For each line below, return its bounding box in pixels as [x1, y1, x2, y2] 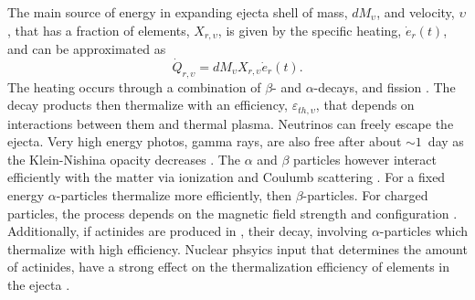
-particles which [379, 221, 469, 241]
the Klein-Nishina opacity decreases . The [7, 149, 240, 168]
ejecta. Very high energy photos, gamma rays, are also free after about [7, 132, 402, 151]
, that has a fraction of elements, [7, 20, 190, 39]
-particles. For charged [302, 186, 428, 205]
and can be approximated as [7, 39, 166, 59]
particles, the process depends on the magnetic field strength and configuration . [7, 203, 458, 222]
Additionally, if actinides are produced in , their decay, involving [7, 221, 368, 241]
